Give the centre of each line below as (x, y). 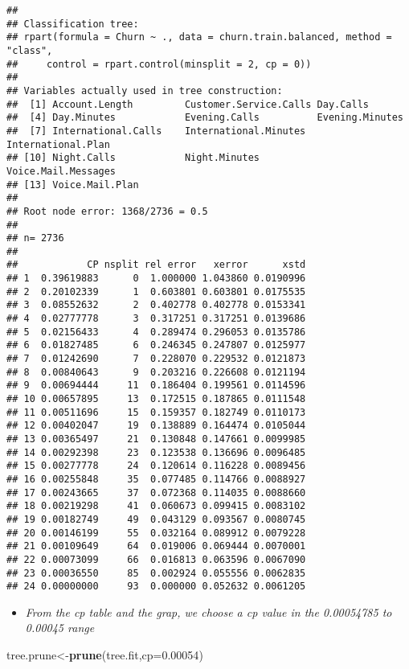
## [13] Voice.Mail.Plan (73, 185)
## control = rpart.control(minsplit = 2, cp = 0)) (159, 64)
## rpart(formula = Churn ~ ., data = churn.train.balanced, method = (199, 37)
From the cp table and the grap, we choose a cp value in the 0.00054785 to (209, 612)
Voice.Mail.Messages (61, 171)
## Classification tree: (73, 24)
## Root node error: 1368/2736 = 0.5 (107, 211)
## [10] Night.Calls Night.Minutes (133, 158)
